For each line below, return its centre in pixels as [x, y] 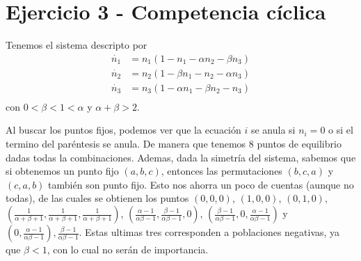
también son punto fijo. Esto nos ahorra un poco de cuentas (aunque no [201, 184]
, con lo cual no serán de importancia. [128, 249]
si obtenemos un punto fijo [62, 171]
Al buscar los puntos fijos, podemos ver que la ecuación [123, 130]
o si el [341, 130]
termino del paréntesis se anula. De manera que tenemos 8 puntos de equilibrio [174, 144]
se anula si [273, 130]
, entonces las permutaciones [222, 171]
